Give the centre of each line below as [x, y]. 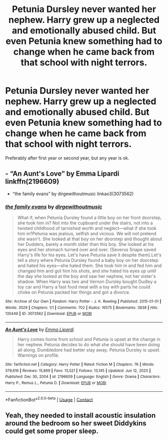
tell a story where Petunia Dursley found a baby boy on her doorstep [88, 260]
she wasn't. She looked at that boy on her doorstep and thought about [90, 239]
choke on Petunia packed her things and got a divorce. [74, 292]
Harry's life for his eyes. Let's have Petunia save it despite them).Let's [89, 255]
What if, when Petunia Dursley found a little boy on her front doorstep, [89, 218]
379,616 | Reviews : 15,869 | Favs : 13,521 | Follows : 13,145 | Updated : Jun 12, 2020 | [78, 371]
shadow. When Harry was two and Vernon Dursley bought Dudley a [87, 281]
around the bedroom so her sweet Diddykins [76, 423]
